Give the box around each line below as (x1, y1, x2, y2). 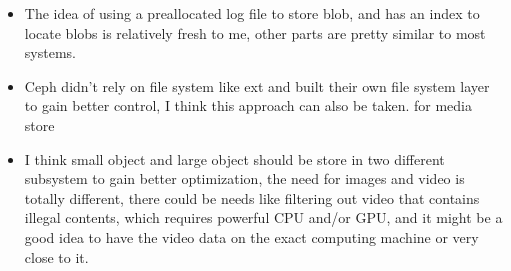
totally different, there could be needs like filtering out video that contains (24, 187, 480, 208)
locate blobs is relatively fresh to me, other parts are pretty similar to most (24, 22, 486, 43)
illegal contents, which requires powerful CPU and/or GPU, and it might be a (24, 207, 503, 228)
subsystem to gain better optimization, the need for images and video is (24, 168, 465, 189)
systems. (24, 42, 76, 63)
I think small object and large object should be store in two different (24, 148, 445, 169)
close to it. (24, 246, 89, 267)
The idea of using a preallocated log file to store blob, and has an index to (24, 3, 480, 23)
